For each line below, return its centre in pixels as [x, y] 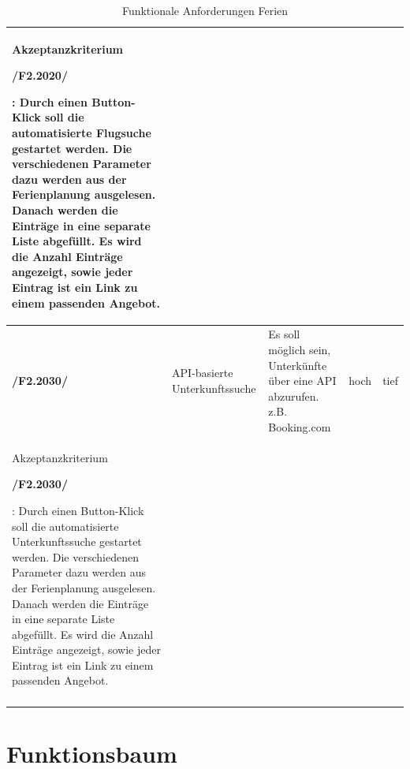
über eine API [302, 381]
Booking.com [300, 426]
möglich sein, [300, 349]
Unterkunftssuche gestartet [77, 541]
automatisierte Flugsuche [82, 132]
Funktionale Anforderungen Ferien [205, 10]
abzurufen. [294, 396]
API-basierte [203, 373]
